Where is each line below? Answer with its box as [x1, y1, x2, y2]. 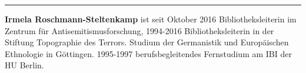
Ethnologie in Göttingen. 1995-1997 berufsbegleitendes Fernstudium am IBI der [5, 47, 292, 59]
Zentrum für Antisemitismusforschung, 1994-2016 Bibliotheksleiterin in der [5, 24, 274, 36]
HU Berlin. [5, 59, 44, 71]
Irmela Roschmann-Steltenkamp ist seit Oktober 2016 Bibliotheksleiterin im [5, 13, 297, 25]
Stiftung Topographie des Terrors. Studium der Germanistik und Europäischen [5, 36, 289, 48]
